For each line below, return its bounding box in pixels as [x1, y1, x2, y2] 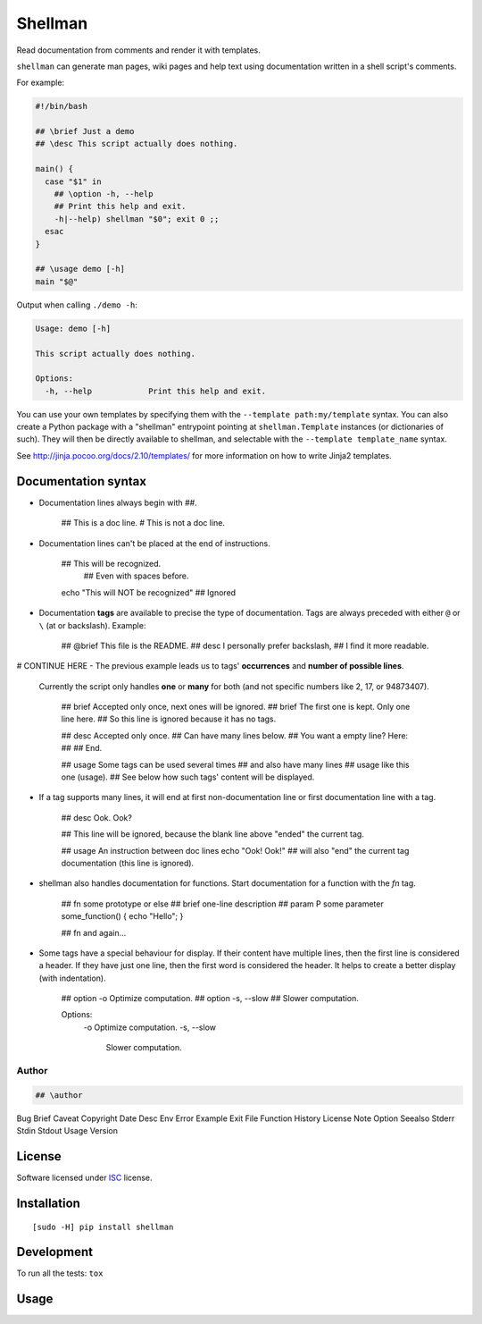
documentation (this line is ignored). [61, 857, 195, 868]
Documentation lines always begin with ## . [38, 497, 198, 508]
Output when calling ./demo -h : [16, 299, 137, 310]
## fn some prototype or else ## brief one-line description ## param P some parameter [61, 898, 384, 909]
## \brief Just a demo [35, 126, 135, 137]
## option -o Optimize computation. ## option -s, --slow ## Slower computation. [61, 993, 359, 1004]
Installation [16, 1195, 80, 1210]
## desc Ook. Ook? [61, 812, 133, 822]
